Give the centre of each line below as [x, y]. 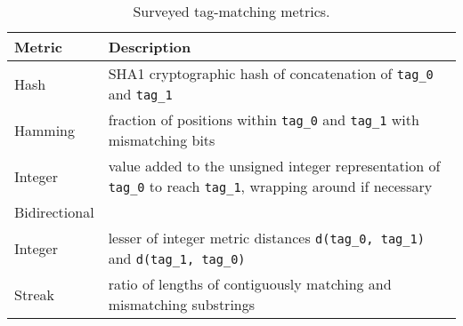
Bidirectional [54, 212]
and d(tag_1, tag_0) [177, 258]
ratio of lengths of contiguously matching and [250, 284]
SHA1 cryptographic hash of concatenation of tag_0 [271, 73]
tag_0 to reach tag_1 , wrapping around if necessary [270, 186]
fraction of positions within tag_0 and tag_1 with [264, 119]
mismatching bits [162, 140]
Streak [34, 294]
